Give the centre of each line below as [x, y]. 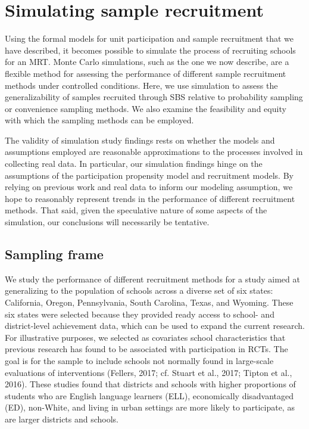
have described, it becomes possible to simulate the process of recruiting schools [150, 50]
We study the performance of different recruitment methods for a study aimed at [152, 279]
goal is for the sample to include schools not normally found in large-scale [139, 360]
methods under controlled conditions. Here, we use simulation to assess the [141, 85]
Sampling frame [54, 254]
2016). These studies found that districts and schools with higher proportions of [150, 384]
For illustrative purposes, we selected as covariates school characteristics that [145, 337]
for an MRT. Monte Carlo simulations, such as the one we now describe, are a [147, 62]
